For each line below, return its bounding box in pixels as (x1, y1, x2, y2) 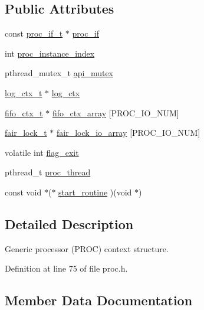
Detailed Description (5, 214, 134, 233)
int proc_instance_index (5, 47, 95, 59)
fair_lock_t (5, 126, 47, 139)
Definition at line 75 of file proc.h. (5, 262, 128, 275)
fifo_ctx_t (5, 106, 43, 119)
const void (5, 185, 42, 198)
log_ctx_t (5, 86, 42, 99)
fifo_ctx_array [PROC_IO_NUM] (52, 106, 179, 119)
